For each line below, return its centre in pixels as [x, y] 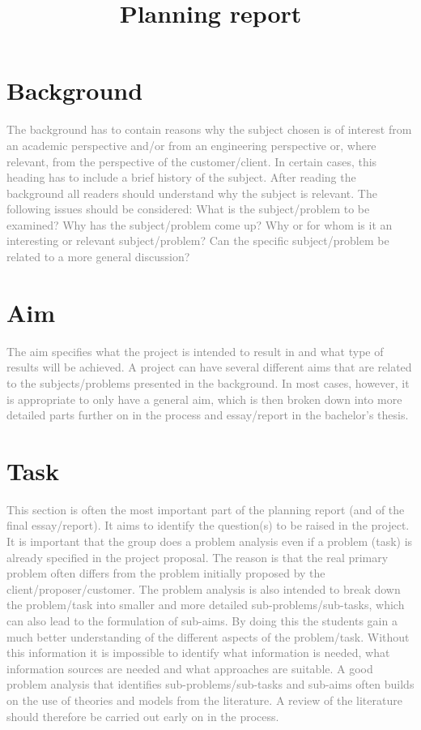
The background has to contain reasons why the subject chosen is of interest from [209, 129]
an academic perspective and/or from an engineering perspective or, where [191, 145]
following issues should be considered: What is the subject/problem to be [188, 209]
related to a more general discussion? [98, 257]
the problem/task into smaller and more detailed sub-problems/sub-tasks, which [206, 605]
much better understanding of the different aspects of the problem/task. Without [208, 636]
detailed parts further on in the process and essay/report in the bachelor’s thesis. [208, 415]
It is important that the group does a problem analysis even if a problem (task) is [210, 541]
